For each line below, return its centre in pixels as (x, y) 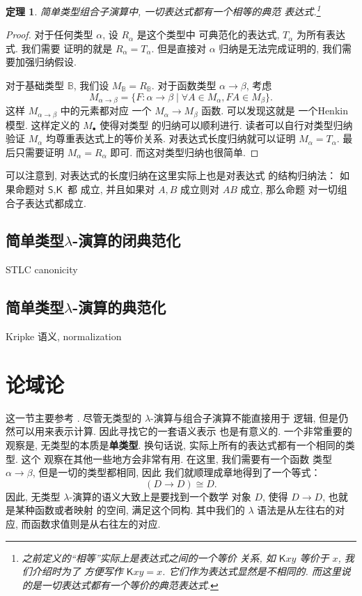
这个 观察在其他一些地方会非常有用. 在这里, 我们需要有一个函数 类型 (176, 458)
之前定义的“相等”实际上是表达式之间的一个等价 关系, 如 (149, 557)
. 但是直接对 (179, 48)
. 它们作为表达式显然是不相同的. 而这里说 (257, 571)
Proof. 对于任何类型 (49, 35)
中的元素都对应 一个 (106, 110)
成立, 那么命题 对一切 (289, 189)
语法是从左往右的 (296, 510)
